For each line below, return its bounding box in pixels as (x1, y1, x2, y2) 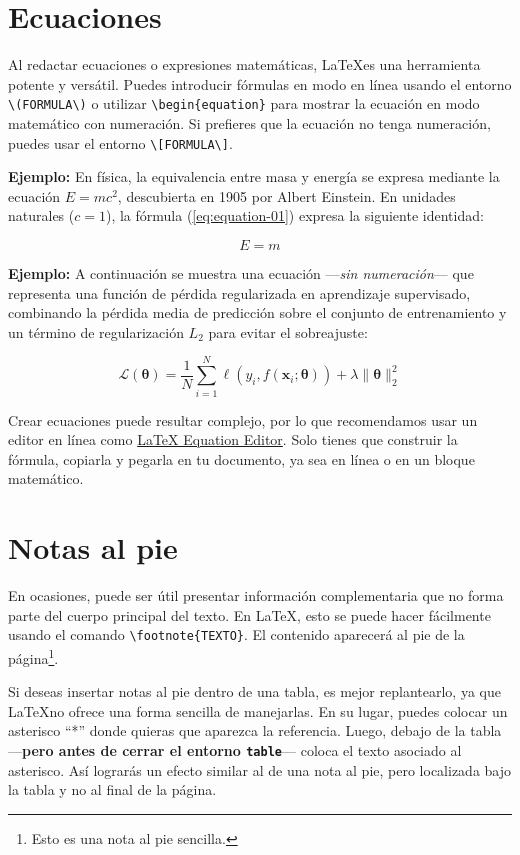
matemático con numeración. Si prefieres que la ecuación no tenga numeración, (8, 112, 491, 133)
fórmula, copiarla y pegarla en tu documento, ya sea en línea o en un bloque (8, 448, 475, 469)
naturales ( (8, 205, 75, 226)
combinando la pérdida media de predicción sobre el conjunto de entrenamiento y (8, 302, 507, 323)
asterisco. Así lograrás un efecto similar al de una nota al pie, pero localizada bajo (8, 759, 512, 780)
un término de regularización (8, 321, 184, 342)
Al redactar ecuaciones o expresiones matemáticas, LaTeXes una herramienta (8, 54, 481, 75)
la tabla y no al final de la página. (8, 779, 217, 800)
